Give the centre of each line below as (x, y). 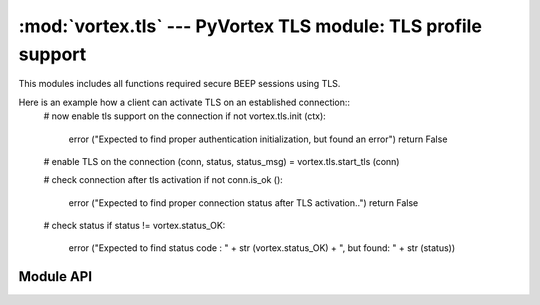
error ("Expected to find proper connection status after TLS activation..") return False (243, 202)
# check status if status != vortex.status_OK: (134, 226)
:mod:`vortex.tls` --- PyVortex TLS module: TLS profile (250, 26)
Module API (55, 276)
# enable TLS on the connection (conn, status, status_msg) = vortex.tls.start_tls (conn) (221, 161)
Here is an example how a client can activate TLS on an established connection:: (184, 102)
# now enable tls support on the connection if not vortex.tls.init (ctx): (185, 116)
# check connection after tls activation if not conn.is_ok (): (163, 180)
